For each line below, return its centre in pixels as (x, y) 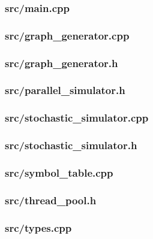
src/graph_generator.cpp (67, 35)
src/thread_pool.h (51, 200)
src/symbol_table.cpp (59, 172)
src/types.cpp (38, 227)
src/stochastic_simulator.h (71, 145)
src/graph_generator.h (61, 63)
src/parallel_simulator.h (65, 90)
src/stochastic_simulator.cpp (77, 118)
